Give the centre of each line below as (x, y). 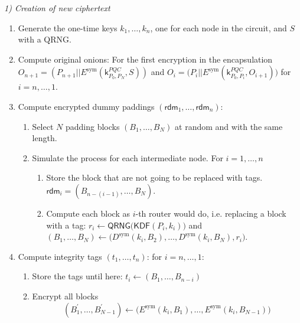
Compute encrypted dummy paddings (86, 106)
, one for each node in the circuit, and (219, 27)
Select (43, 126)
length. (45, 138)
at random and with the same (229, 126)
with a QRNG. (45, 39)
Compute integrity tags (60, 256)
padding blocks (92, 126)
